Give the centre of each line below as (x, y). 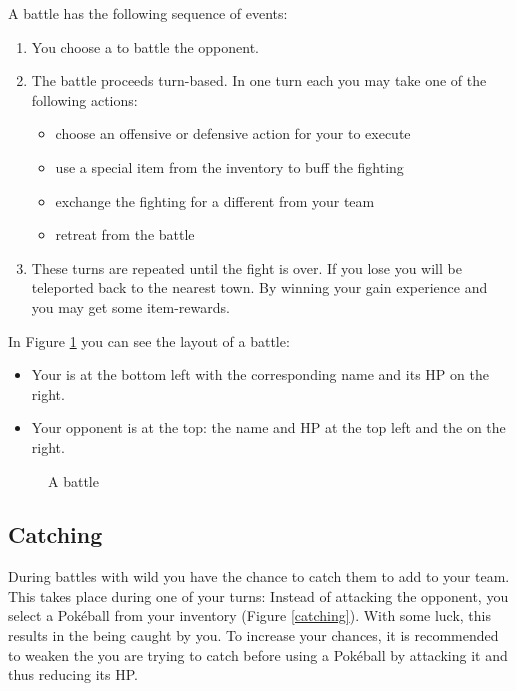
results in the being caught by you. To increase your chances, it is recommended (253, 635)
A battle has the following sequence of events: (148, 13)
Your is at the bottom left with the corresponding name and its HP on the (260, 374)
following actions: (84, 99)
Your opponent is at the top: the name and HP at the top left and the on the (268, 427)
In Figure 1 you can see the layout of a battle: (149, 340)
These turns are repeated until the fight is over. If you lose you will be (246, 267)
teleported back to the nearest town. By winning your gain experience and (259, 287)
